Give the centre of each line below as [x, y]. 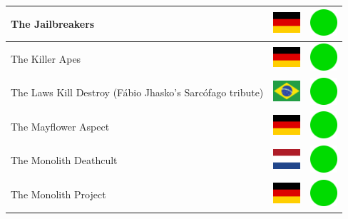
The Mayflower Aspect [60, 126]
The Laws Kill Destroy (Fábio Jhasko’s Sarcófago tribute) [137, 92]
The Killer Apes [46, 58]
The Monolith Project [58, 194]
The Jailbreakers [53, 23]
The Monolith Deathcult [64, 160]
